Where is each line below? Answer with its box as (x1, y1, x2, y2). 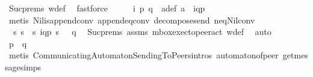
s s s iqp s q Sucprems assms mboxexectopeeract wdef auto (13, 25, 271, 38)
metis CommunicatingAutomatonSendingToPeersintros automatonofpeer (8, 49, 279, 61)
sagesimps (5, 60, 42, 73)
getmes (282, 49, 308, 61)
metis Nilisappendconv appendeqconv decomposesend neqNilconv (8, 13, 255, 26)
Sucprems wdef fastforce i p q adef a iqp (8, 2, 205, 14)
